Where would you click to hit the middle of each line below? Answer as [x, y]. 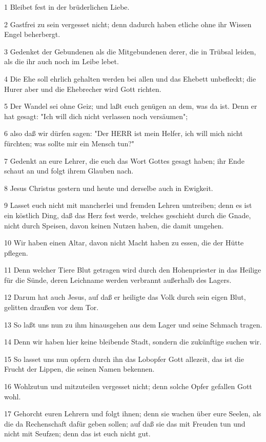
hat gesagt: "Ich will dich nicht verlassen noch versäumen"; [96, 116]
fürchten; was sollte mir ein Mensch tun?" [69, 143]
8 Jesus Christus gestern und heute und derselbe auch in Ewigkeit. [109, 188]
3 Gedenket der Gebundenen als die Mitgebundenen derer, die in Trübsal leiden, [130, 51]
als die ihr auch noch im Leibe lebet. [62, 61]
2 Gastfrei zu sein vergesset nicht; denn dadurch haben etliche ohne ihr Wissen [128, 24]
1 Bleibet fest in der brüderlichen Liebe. [67, 7]
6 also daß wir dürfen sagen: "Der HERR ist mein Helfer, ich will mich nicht [124, 133]
